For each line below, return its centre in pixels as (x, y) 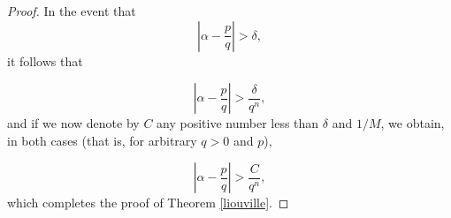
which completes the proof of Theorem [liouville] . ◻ (148, 203)
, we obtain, (413, 123)
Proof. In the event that (72, 11)
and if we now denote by (73, 123)
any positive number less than (238, 123)
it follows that (45, 60)
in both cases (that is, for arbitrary (102, 140)
